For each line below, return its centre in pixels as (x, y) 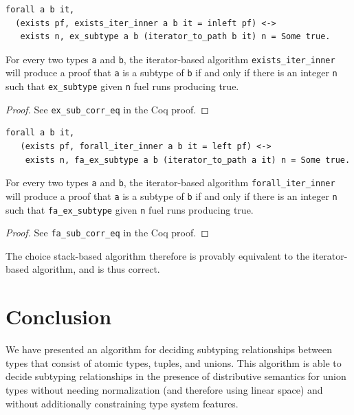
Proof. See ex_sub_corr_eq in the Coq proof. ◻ (107, 109)
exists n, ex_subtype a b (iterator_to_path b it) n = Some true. (175, 37)
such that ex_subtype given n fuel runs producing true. (122, 86)
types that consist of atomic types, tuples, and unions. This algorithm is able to (174, 362)
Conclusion (59, 316)
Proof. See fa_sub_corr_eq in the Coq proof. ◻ (107, 233)
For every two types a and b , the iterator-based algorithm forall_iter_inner (170, 182)
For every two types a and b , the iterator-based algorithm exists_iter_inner (170, 59)
